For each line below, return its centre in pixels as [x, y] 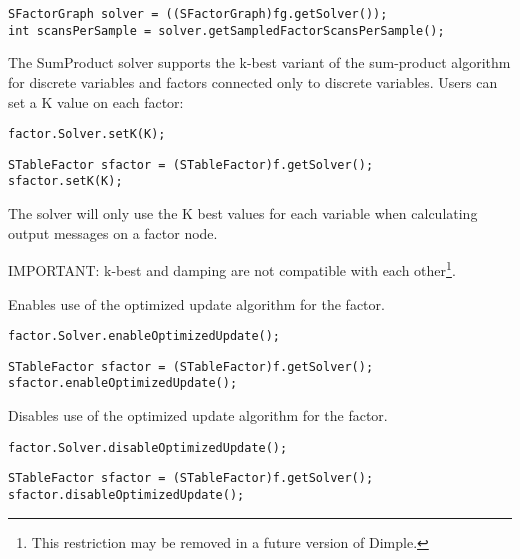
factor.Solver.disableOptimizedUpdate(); [148, 447]
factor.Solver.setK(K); [87, 134]
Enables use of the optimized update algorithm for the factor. [196, 303]
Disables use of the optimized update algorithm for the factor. [198, 415]
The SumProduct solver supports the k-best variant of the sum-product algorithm [259, 62]
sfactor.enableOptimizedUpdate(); [123, 383]
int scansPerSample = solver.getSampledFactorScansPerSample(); [226, 30]
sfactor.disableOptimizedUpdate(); [126, 494]
